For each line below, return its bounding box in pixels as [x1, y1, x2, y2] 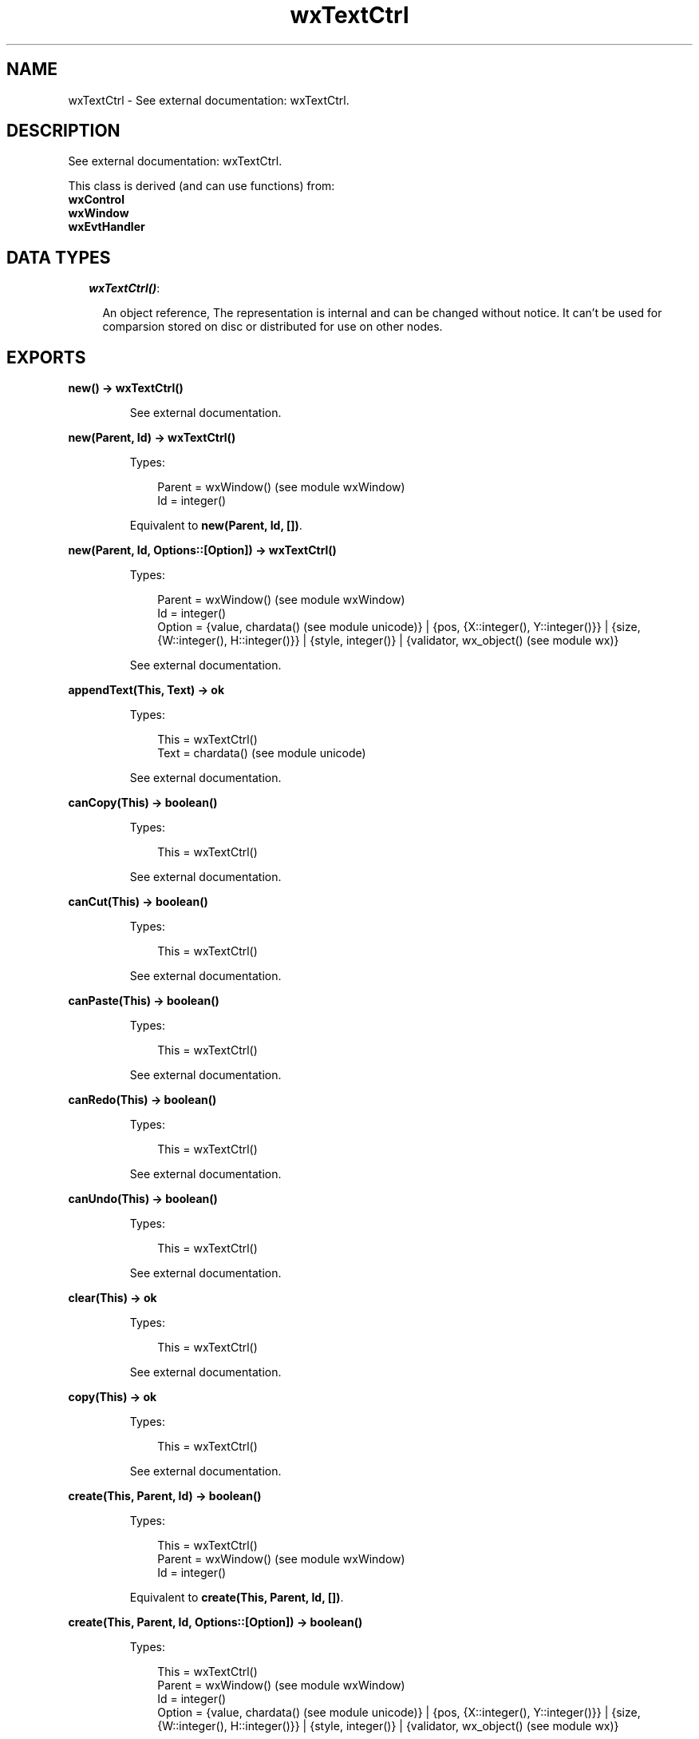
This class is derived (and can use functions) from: [68, 179, 335, 193]
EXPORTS [6, 347, 86, 367]
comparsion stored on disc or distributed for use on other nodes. [102, 320, 443, 334]
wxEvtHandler [68, 220, 145, 234]
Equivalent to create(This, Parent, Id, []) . [129, 1590, 344, 1605]
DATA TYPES [6, 247, 111, 268]
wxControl [68, 193, 124, 207]
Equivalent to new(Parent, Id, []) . [129, 518, 302, 533]
